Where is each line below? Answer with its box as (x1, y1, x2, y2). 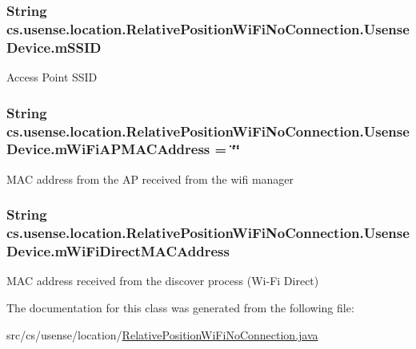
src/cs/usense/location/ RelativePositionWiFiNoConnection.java (6, 326, 318, 343)
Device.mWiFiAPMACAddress (6, 139, 210, 159)
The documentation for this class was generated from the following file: (6, 299, 354, 315)
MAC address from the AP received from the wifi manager (6, 170, 294, 187)
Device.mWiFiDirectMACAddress (6, 241, 230, 261)
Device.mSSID (6, 37, 102, 57)
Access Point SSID (6, 69, 98, 85)
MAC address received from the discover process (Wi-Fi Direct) (6, 272, 319, 289)
